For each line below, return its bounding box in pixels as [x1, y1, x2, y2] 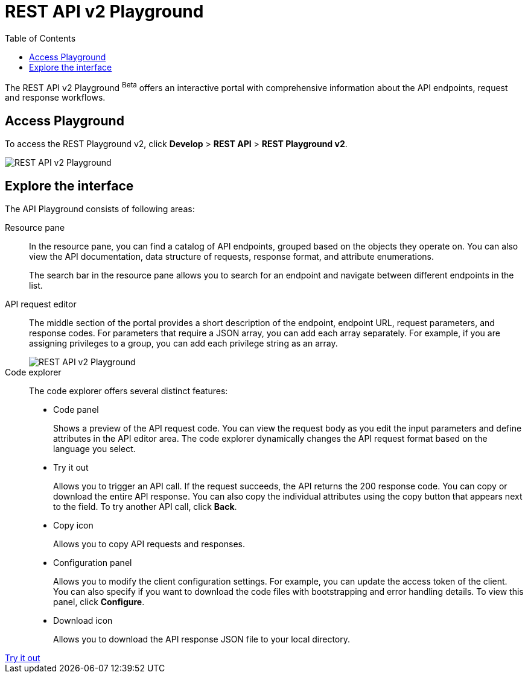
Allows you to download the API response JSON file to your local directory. [53, 634, 351, 645]
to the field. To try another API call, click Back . [53, 501, 237, 512]
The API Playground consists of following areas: [5, 204, 195, 215]
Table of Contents [5, 33, 76, 43]
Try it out [53, 462, 89, 473]
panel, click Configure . [53, 597, 145, 607]
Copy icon [53, 520, 94, 531]
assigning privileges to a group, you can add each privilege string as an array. [29, 338, 338, 349]
